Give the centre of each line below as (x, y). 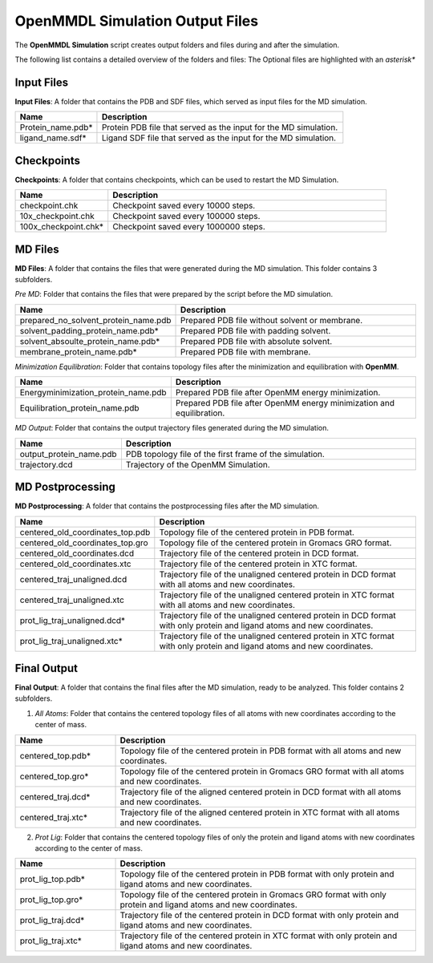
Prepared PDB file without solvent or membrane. (272, 320)
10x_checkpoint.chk (57, 216)
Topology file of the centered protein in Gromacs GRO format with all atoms (262, 771)
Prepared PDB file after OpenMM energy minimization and (285, 403)
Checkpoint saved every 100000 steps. (186, 216)
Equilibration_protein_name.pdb (79, 408)
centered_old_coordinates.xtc (75, 564)
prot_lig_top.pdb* (53, 880)
